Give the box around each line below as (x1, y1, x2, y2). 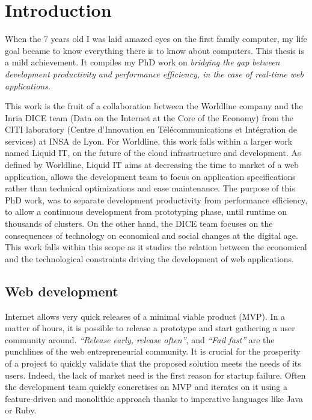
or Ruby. (5, 404, 37, 416)
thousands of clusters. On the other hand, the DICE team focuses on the (5, 217, 273, 230)
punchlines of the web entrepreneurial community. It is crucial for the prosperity (5, 345, 301, 358)
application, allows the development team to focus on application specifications (5, 170, 296, 182)
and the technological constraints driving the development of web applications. (5, 252, 294, 265)
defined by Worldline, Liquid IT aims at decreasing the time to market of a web (5, 158, 299, 171)
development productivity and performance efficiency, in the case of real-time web (5, 67, 304, 80)
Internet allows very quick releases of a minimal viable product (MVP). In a (5, 310, 286, 322)
